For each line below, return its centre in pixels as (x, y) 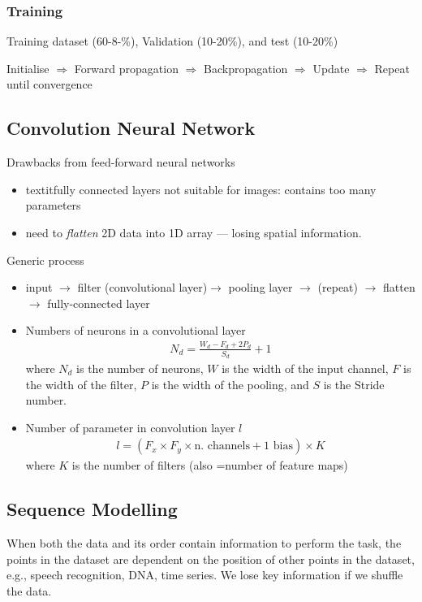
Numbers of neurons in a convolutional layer (136, 330)
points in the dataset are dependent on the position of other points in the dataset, (211, 559)
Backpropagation (246, 68)
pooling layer (261, 287)
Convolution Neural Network (131, 128)
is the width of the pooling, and (230, 384)
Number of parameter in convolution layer (130, 427)
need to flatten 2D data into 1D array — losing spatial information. (194, 232)
